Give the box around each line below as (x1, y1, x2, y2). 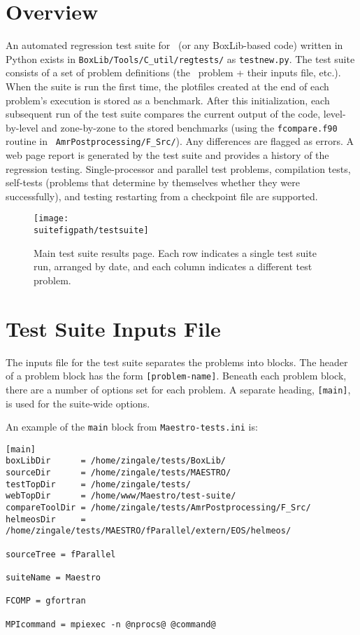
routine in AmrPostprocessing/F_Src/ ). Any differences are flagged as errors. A (6, 134, 354, 148)
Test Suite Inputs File (6, 314, 221, 342)
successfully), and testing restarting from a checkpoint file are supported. (6, 188, 318, 203)
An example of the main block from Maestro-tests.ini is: (6, 419, 258, 434)
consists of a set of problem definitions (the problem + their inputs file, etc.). (6, 65, 341, 80)
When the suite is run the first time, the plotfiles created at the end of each (6, 78, 329, 93)
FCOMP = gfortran (6, 596, 86, 606)
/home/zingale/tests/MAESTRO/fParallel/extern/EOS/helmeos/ (6, 526, 291, 536)
